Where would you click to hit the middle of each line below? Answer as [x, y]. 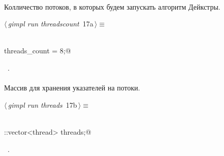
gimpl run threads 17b [42, 104]
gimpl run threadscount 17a [51, 24]
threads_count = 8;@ [38, 51]
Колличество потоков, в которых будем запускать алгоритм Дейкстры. [112, 6]
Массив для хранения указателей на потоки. [72, 88]
